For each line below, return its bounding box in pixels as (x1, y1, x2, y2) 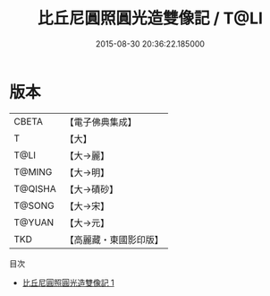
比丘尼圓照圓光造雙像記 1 (21, 277, 114, 288)
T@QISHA (13, 182, 56, 195)
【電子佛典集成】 (64, 116, 137, 128)
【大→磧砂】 (64, 183, 119, 196)
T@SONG (13, 199, 55, 212)
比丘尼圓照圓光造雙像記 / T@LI (37, 8, 264, 29)
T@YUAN (13, 216, 55, 229)
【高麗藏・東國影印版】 (64, 233, 164, 246)
